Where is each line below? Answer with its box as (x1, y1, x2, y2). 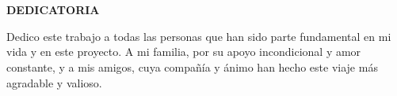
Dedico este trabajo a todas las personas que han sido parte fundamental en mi (6, 28, 391, 44)
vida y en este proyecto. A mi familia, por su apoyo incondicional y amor (6, 43, 361, 60)
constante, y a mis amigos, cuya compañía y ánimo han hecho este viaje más (6, 58, 378, 75)
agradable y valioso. (6, 74, 102, 90)
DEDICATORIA (6, 2, 100, 18)
